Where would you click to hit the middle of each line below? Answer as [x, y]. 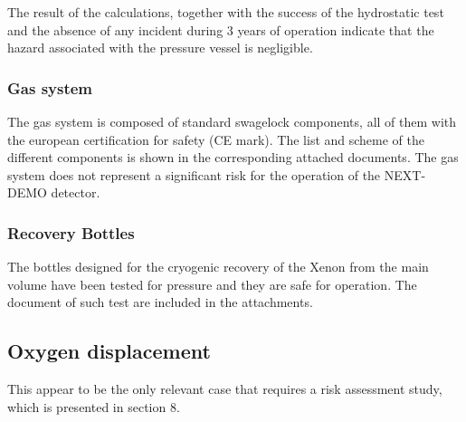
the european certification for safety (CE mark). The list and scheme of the [216, 139]
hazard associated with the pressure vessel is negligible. [160, 48]
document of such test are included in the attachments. [160, 302]
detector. [76, 192]
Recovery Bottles [71, 232]
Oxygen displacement [109, 351]
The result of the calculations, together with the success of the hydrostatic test [226, 12]
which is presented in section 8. [94, 406]
